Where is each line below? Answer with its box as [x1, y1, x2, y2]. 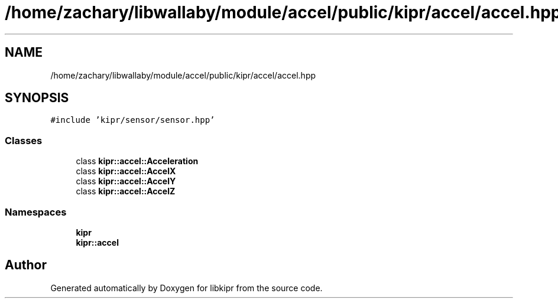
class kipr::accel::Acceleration [76, 156, 199, 167]
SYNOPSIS [5, 90, 69, 106]
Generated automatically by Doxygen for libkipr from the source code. [50, 282, 323, 293]
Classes [5, 134, 43, 146]
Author [5, 258, 47, 273]
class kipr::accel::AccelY [76, 176, 176, 187]
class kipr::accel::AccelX [76, 166, 176, 177]
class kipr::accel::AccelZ [76, 186, 176, 197]
